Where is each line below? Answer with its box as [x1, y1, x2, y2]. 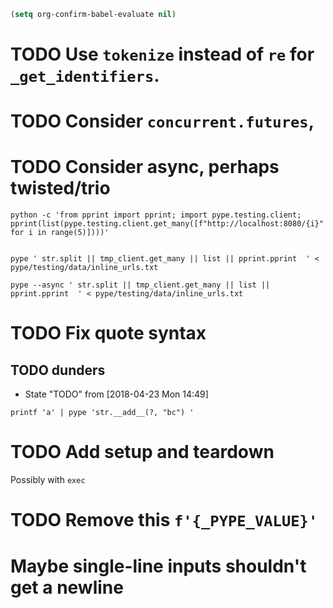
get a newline [10, 576, 124, 599]
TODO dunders [10, 361, 106, 379]
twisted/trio [10, 177, 111, 200]
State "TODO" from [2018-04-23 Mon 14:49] [24, 388, 209, 400]
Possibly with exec [10, 474, 86, 486]
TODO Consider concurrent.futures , [10, 110, 315, 133]
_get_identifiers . [10, 65, 160, 87]
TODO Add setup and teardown [10, 441, 275, 464]
